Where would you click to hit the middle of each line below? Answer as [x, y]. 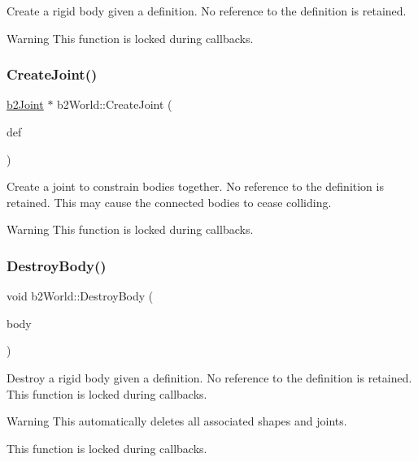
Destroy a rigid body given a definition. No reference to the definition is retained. [209, 377]
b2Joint [25, 104]
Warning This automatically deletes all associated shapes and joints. [177, 421]
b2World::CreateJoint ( [115, 104]
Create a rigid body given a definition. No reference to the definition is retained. [207, 11]
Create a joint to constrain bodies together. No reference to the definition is [195, 186]
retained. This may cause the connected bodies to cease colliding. [169, 202]
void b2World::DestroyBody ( [80, 296]
